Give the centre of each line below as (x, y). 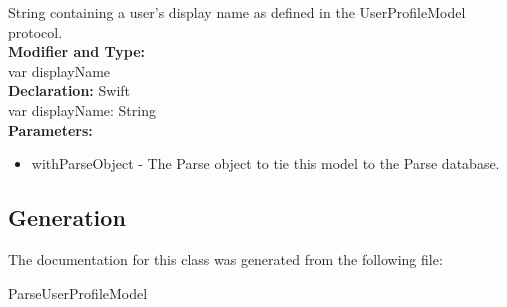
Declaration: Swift (69, 90)
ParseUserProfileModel (78, 292)
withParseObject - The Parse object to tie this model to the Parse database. (265, 163)
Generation (67, 217)
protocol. (35, 31)
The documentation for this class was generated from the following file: (225, 258)
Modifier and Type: (77, 51)
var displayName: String (82, 109)
